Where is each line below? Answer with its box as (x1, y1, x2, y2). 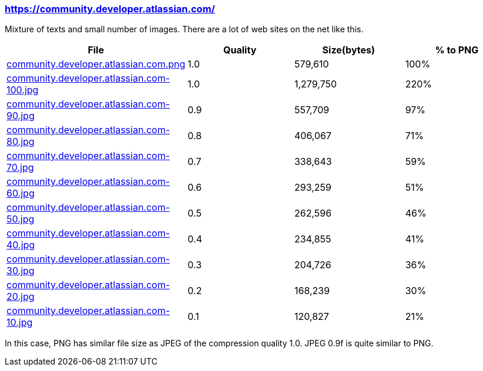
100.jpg (6, 84, 39, 96)
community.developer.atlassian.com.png (6, 58, 186, 70)
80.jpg (6, 136, 35, 148)
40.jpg (6, 239, 35, 251)
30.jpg (6, 265, 35, 277)
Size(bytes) (322, 44, 375, 56)
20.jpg (6, 291, 35, 303)
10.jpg (6, 316, 33, 329)
